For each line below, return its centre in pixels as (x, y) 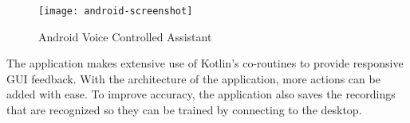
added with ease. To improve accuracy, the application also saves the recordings (201, 94)
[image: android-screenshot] (116, 11)
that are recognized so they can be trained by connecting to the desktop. (184, 110)
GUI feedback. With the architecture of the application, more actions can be (193, 78)
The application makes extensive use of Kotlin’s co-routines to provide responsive (205, 63)
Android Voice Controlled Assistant (125, 36)
